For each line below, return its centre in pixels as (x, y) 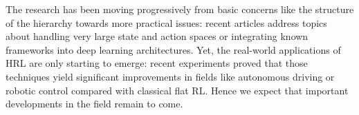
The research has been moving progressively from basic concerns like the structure (180, 9)
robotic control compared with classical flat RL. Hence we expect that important (177, 90)
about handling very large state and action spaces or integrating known (157, 36)
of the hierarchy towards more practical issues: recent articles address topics (166, 22)
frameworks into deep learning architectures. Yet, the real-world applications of (173, 49)
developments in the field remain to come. (94, 104)
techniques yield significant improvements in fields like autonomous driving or (170, 76)
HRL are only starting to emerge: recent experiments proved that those (157, 63)
